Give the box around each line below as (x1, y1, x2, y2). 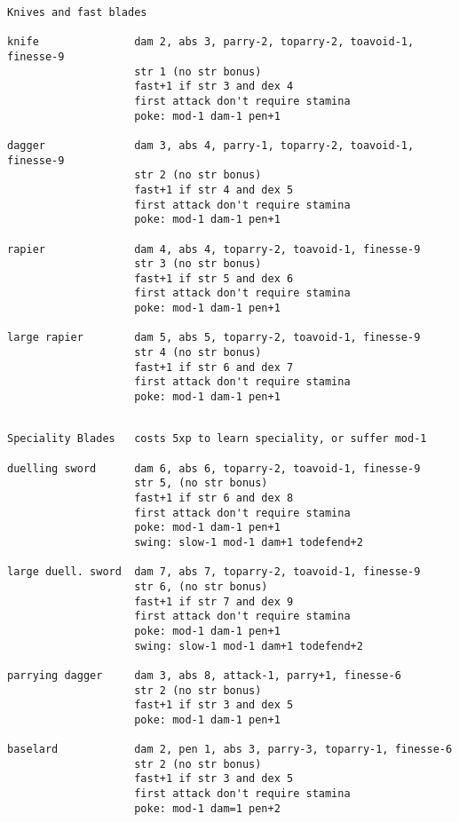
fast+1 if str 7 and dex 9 (134, 595, 294, 608)
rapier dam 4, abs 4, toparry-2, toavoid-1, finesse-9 (7, 242, 421, 256)
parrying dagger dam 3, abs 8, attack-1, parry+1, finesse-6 (7, 668, 401, 682)
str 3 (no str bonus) (134, 257, 262, 271)
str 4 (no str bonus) (134, 346, 262, 360)
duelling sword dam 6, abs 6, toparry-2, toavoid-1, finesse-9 (7, 462, 421, 475)
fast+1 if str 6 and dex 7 (134, 360, 294, 374)
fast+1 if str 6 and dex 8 (134, 492, 294, 504)
